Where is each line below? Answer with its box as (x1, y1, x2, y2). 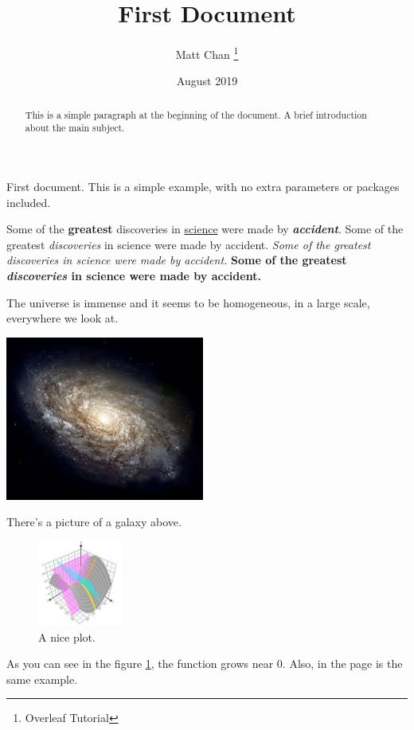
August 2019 (176, 72, 238, 89)
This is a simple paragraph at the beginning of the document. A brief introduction (25, 107, 367, 121)
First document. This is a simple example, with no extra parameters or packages (6, 178, 400, 195)
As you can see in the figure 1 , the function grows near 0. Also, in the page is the (6, 655, 403, 672)
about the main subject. (25, 121, 125, 135)
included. (6, 193, 51, 210)
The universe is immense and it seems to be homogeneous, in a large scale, (6, 294, 370, 310)
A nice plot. (38, 628, 96, 645)
